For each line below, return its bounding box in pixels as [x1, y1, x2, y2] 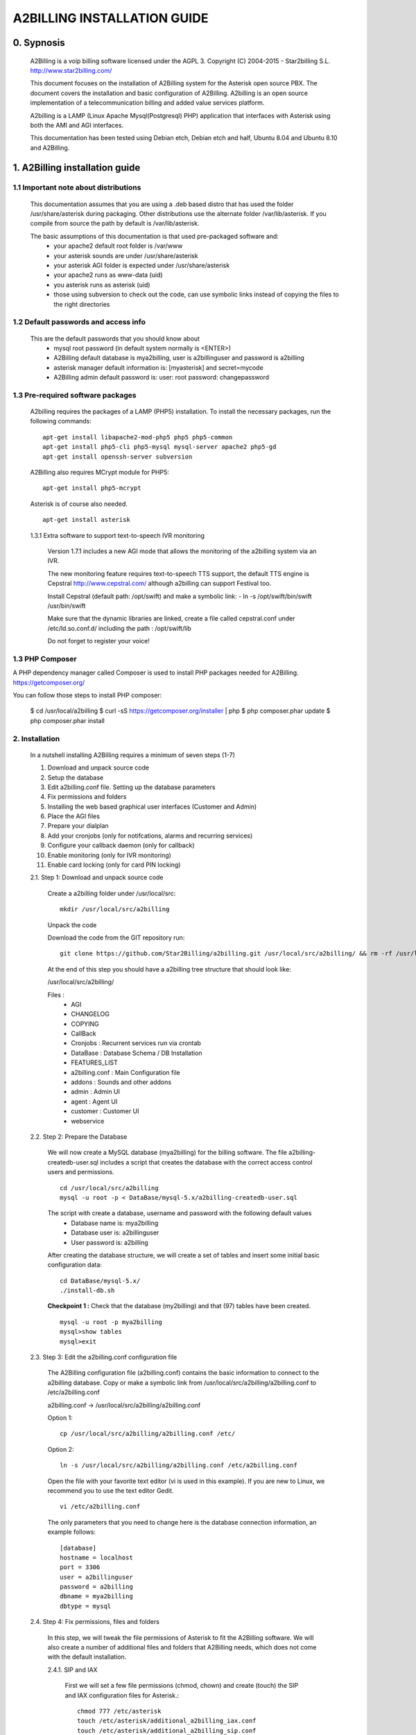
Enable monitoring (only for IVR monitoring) [47, 851, 171, 859]
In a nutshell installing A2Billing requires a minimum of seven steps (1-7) [30, 750, 235, 759]
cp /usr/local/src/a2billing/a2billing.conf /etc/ [60, 1430, 236, 1438]
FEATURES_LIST [71, 1058, 118, 1067]
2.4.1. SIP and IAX [47, 1666, 98, 1674]
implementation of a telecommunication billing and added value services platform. [30, 99, 265, 107]
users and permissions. [47, 1168, 114, 1176]
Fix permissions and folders [47, 793, 127, 801]
